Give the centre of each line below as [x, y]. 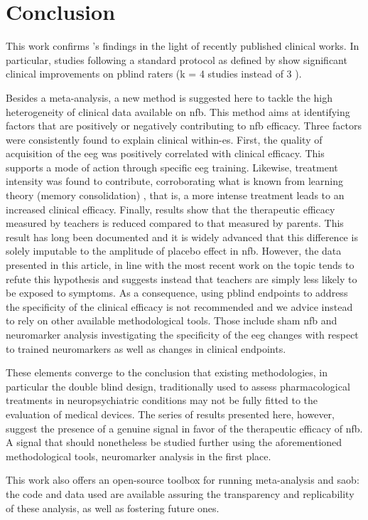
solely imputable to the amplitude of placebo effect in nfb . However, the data [174, 251]
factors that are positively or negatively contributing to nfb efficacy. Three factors [184, 126]
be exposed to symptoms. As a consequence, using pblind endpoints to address [177, 293]
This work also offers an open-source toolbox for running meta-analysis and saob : [183, 480]
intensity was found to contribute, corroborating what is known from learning [174, 181]
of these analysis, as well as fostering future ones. [113, 508]
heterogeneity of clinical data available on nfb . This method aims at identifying [178, 111]
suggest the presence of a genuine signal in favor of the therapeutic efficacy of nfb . [184, 428]
